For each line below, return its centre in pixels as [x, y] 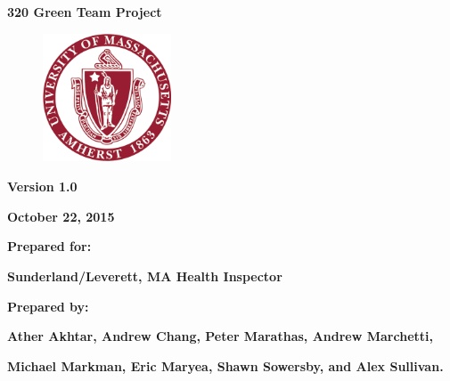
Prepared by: [48, 306]
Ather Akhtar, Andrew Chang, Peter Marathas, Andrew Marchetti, [220, 336]
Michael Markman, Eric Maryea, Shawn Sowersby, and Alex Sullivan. [225, 365]
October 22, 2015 [61, 216]
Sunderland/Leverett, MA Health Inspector [145, 276]
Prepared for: [49, 246]
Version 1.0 [42, 186]
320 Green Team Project [85, 12]
